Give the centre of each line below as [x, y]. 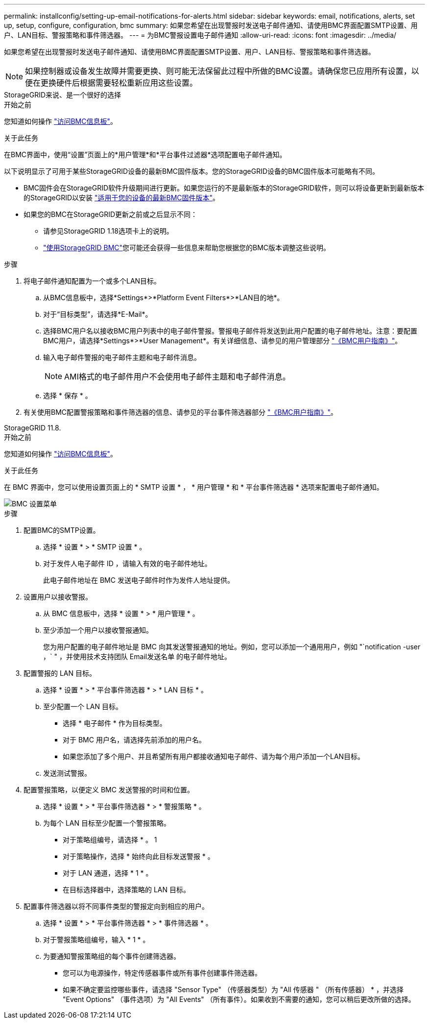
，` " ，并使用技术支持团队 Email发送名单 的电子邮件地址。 [137, 656]
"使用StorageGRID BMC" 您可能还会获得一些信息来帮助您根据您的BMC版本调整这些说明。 [187, 248]
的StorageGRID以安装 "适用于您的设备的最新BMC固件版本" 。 [122, 198]
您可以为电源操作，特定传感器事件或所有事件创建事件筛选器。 [162, 973]
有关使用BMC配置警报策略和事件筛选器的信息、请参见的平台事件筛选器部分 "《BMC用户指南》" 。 [181, 412]
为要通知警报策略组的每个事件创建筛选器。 [112, 956]
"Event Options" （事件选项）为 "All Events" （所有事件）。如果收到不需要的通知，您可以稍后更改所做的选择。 [239, 999]
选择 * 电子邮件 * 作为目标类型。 [115, 723]
